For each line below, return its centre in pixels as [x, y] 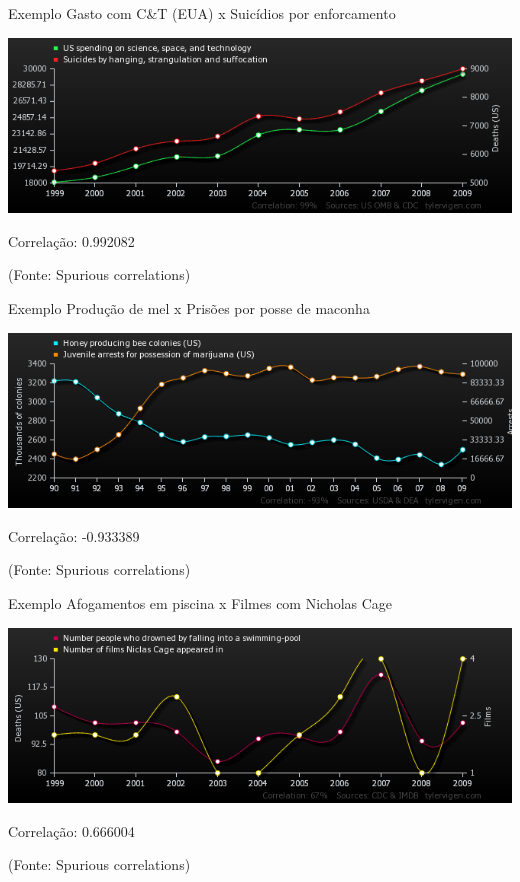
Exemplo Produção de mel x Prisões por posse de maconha [189, 308]
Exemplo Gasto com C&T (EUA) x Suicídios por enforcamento [202, 13]
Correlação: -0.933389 [74, 535]
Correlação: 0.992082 [71, 240]
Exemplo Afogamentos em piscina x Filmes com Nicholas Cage [200, 603]
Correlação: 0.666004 [71, 830]
